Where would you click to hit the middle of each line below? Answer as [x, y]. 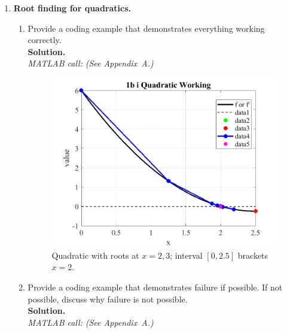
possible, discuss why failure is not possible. [108, 299]
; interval [186, 255]
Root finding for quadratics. [72, 8]
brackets [253, 255]
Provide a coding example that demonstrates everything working [146, 28]
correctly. [45, 40]
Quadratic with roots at [95, 255]
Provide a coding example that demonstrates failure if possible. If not [155, 287]
